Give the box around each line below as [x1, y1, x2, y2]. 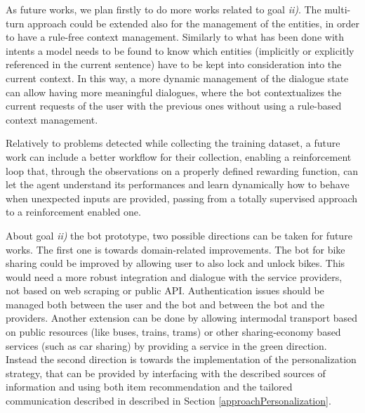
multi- [324, 2, 351, 16]
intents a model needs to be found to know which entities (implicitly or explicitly [6, 43, 354, 58]
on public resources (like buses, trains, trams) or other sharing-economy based [6, 324, 341, 339]
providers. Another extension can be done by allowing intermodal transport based [6, 310, 358, 325]
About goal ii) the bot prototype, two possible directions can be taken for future [6, 228, 352, 242]
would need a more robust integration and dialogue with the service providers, [6, 269, 343, 284]
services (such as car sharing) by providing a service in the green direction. [6, 338, 327, 353]
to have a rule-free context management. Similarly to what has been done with [6, 29, 345, 44]
